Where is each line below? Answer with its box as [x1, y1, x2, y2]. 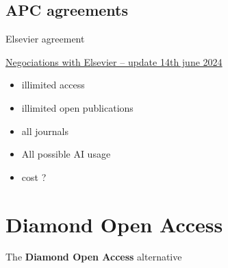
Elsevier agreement [5, 32, 85, 46]
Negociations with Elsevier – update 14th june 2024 [5, 54, 223, 69]
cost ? [21, 169, 47, 184]
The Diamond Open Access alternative [5, 249, 182, 264]
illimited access [21, 77, 85, 92]
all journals [21, 123, 68, 138]
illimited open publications [21, 100, 134, 114]
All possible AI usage [21, 147, 111, 161]
